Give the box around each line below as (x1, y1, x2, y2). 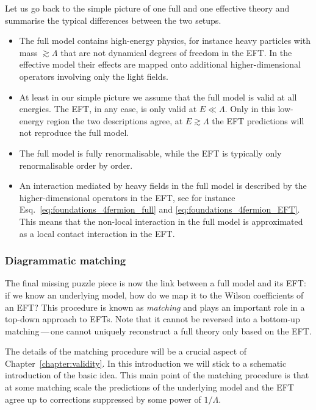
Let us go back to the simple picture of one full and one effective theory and (5, 2, 290, 14)
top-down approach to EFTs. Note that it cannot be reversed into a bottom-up (5, 313, 300, 325)
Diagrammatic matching (5, 253, 126, 268)
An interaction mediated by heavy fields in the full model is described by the (19, 179, 307, 192)
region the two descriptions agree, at (46, 114, 183, 127)
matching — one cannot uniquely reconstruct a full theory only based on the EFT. (5, 324, 312, 337)
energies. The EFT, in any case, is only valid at (19, 102, 197, 115)
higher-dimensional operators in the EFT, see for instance (19, 191, 235, 203)
